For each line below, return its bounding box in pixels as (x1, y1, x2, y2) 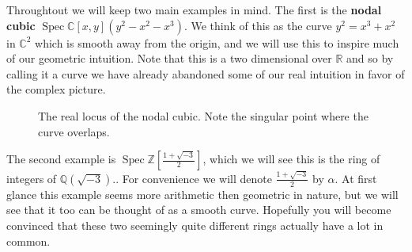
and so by (346, 50, 394, 67)
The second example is (6, 151, 116, 167)
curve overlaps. (38, 123, 110, 139)
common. (6, 232, 51, 249)
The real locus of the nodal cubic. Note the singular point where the (38, 107, 369, 124)
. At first (335, 170, 377, 186)
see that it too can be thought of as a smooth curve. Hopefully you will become (6, 201, 391, 218)
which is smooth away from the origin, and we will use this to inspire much (35, 34, 399, 51)
